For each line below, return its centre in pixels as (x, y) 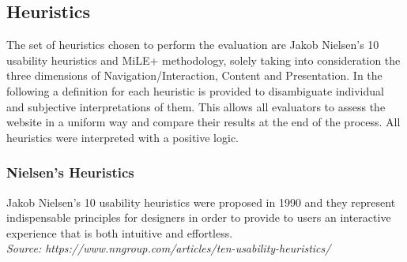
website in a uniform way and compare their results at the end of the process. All (203, 122)
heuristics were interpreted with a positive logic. (122, 137)
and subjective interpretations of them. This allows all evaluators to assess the (196, 106)
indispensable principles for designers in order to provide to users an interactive (199, 217)
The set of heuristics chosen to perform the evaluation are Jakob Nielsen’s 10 (193, 45)
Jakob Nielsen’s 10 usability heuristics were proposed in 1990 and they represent (201, 202)
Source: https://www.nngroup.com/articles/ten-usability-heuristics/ (169, 248)
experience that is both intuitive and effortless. (120, 232)
